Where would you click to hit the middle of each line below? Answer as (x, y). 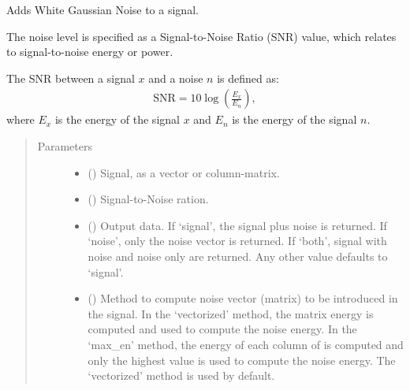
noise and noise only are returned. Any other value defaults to (238, 256)
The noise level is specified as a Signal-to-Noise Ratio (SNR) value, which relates (201, 36)
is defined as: (248, 78)
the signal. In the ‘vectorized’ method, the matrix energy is (231, 313)
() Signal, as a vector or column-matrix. (184, 172)
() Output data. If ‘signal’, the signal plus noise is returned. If (237, 225)
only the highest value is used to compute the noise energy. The (242, 360)
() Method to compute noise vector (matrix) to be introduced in (243, 298)
